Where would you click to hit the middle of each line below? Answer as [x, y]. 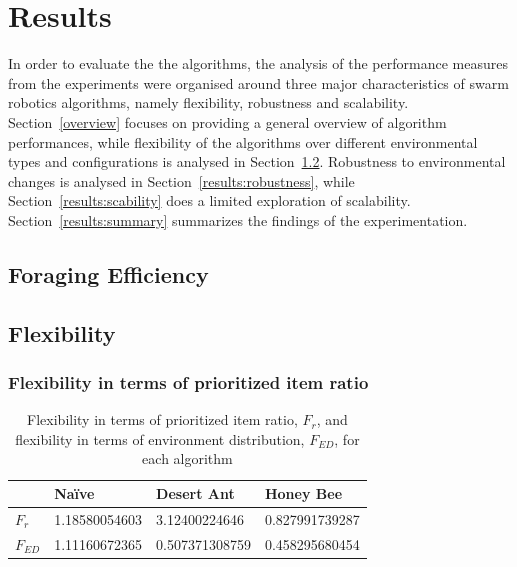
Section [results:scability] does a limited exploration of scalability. [209, 200]
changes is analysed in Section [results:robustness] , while [181, 180]
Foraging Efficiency [108, 273]
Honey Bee [303, 493]
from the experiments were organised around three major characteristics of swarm [258, 82]
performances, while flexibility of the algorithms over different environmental [243, 141]
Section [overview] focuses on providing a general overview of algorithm [227, 121]
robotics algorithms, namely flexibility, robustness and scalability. [208, 102]
